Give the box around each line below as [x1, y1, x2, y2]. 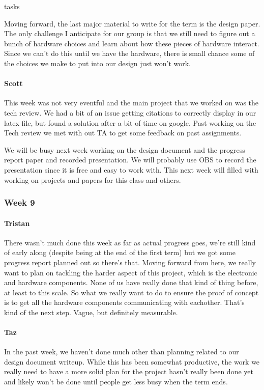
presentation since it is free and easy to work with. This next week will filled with [4, 164, 258, 175]
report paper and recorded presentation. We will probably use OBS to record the [4, 154, 256, 165]
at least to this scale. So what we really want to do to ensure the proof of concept [4, 287, 259, 297]
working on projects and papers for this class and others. [4, 174, 181, 185]
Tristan [4, 217, 30, 228]
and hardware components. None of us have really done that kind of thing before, [4, 277, 258, 288]
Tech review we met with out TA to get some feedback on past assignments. [4, 127, 242, 138]
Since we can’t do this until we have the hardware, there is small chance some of [4, 48, 255, 59]
